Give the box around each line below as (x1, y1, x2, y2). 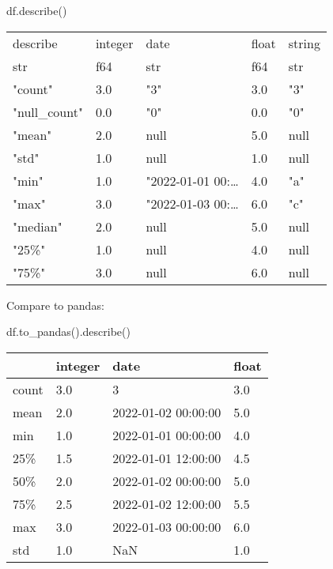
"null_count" (13, 102, 83, 121)
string (288, 33, 320, 52)
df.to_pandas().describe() (6, 323, 131, 340)
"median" (13, 217, 62, 236)
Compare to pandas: (6, 296, 104, 313)
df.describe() (6, 2, 67, 18)
